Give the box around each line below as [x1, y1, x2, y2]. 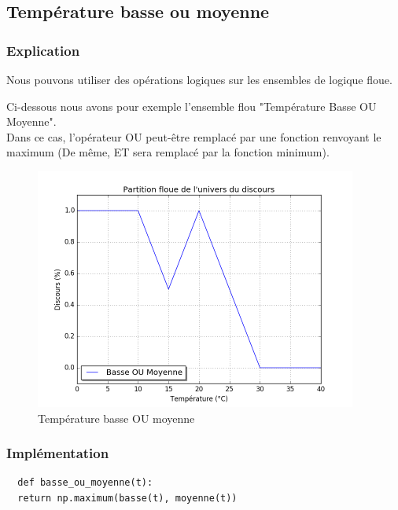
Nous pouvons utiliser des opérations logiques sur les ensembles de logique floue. [6, 72, 392, 87]
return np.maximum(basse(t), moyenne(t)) [17, 492, 238, 504]
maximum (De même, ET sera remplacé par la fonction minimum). [6, 144, 330, 160]
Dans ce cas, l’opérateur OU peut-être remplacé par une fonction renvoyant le [6, 128, 381, 145]
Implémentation [6, 443, 109, 463]
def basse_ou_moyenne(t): [17, 477, 153, 489]
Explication [6, 40, 80, 60]
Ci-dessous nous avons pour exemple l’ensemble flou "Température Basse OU [6, 97, 377, 114]
